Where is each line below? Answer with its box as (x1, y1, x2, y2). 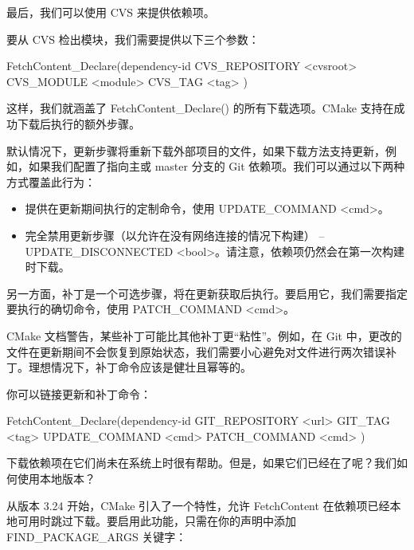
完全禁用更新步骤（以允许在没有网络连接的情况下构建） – (25, 226, 325, 243)
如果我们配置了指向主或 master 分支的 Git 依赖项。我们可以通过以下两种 (28, 158, 405, 175)
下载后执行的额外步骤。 (17, 115, 140, 132)
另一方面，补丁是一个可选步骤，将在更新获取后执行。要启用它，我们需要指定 (6, 285, 408, 301)
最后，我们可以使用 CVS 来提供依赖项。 (6, 4, 215, 20)
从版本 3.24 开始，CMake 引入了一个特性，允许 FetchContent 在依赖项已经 (6, 497, 390, 513)
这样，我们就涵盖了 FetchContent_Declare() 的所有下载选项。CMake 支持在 (6, 100, 394, 116)
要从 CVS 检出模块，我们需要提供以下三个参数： (6, 30, 260, 47)
